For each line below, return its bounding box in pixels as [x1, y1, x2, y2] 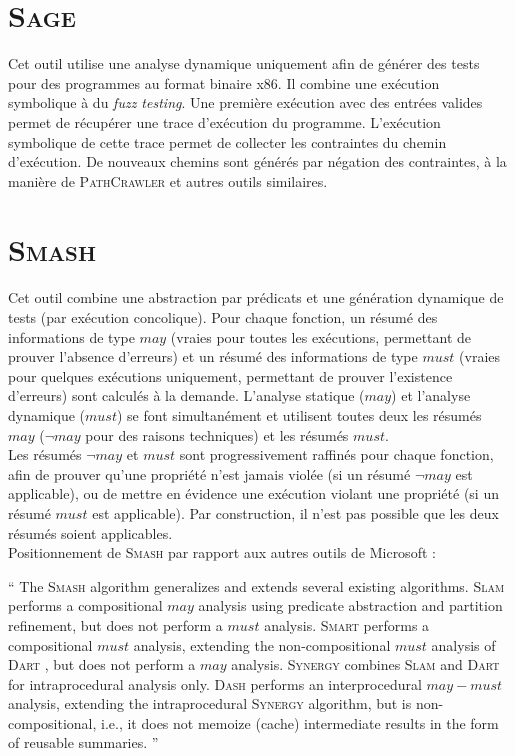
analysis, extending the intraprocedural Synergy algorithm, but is [8, 693, 412, 714]
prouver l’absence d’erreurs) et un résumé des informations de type [8, 346, 418, 367]
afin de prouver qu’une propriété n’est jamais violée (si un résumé [8, 463, 411, 484]
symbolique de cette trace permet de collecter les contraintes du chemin [8, 131, 447, 152]
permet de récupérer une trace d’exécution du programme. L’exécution [8, 111, 441, 132]
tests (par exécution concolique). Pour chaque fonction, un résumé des [8, 307, 438, 327]
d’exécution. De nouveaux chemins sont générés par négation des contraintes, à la [8, 151, 507, 172]
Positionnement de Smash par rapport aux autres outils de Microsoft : [8, 542, 436, 563]
